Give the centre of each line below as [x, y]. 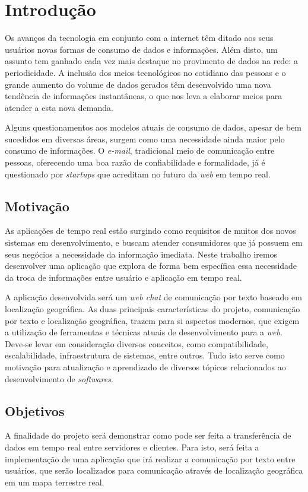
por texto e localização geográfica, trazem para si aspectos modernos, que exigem [152, 320]
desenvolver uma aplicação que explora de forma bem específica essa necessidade [151, 266]
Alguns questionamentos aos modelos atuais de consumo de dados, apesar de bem [153, 127]
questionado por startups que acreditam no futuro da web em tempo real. [138, 174]
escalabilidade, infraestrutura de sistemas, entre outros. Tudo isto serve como [145, 355]
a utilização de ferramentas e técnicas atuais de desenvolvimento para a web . [144, 332]
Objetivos [35, 410]
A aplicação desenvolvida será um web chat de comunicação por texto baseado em [153, 297]
